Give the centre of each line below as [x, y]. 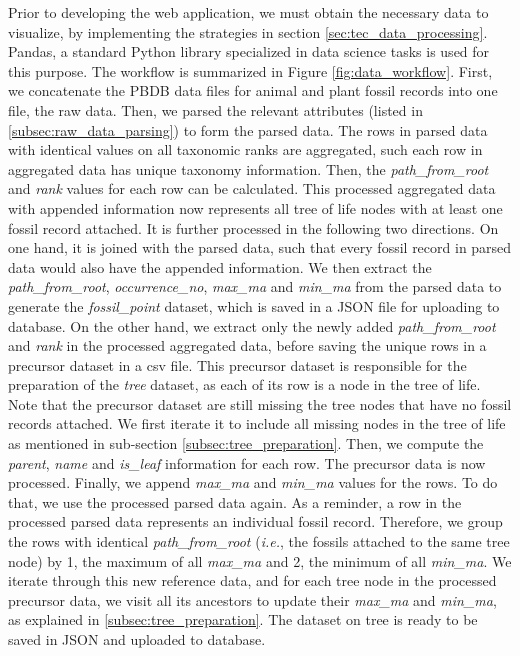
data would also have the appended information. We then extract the [220, 266]
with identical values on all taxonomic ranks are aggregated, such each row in [245, 149]
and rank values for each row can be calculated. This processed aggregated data [252, 188]
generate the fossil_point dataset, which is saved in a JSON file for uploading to [254, 305]
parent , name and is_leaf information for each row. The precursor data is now [247, 462]
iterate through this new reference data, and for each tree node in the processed [252, 580]
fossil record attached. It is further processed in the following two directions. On [253, 227]
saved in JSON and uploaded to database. [137, 639]
